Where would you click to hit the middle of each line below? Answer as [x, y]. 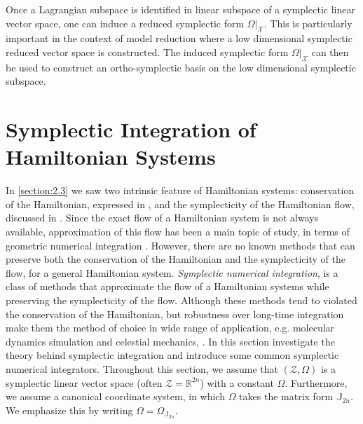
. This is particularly [308, 23]
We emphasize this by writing [69, 410]
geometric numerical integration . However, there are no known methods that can [180, 245]
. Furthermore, [316, 382]
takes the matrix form [286, 396]
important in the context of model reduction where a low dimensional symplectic [179, 38]
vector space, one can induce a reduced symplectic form [125, 23]
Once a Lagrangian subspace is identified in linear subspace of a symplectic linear [180, 9]
